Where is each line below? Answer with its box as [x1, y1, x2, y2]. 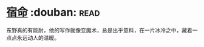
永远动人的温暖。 [16, 34, 59, 41]
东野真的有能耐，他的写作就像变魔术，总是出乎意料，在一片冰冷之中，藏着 [6, 27, 192, 34]
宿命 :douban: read [6, 5, 100, 19]
